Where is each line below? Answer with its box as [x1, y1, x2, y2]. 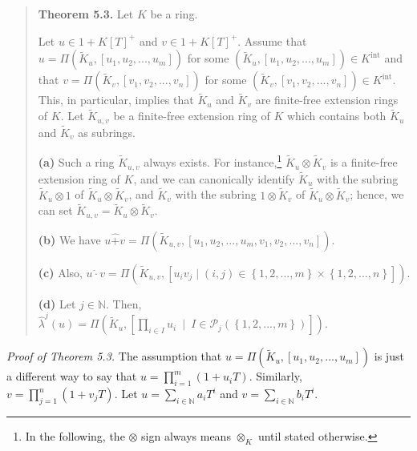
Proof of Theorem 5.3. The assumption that [6, 348, 222, 364]
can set [38, 202, 73, 219]
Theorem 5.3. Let [38, 6, 134, 22]
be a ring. [150, 6, 198, 22]
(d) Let [38, 295, 76, 312]
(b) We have [38, 231, 101, 248]
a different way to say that [6, 368, 137, 385]
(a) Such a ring [38, 154, 115, 171]
